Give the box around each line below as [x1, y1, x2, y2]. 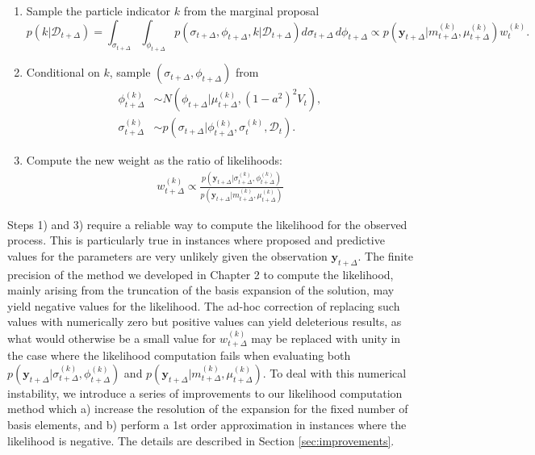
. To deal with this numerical [262, 364, 407, 381]
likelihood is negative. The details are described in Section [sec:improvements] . [7, 432, 395, 449]
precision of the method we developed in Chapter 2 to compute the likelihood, [7, 265, 394, 282]
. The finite [357, 247, 413, 264]
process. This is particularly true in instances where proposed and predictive [7, 232, 385, 248]
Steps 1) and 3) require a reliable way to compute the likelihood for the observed [7, 215, 408, 232]
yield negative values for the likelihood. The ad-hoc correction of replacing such [7, 297, 400, 314]
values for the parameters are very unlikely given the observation [7, 247, 328, 264]
